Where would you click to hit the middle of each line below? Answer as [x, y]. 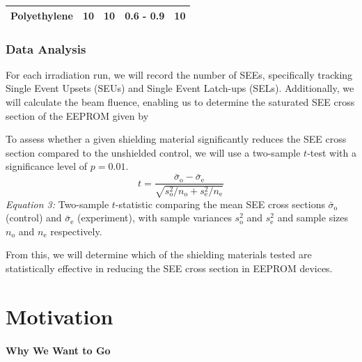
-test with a [332, 152]
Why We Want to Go [58, 350]
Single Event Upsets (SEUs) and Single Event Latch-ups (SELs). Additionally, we [180, 88]
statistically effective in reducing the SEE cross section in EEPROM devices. [169, 268]
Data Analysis [46, 48]
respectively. [76, 231]
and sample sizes [313, 218]
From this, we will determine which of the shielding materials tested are [159, 254]
